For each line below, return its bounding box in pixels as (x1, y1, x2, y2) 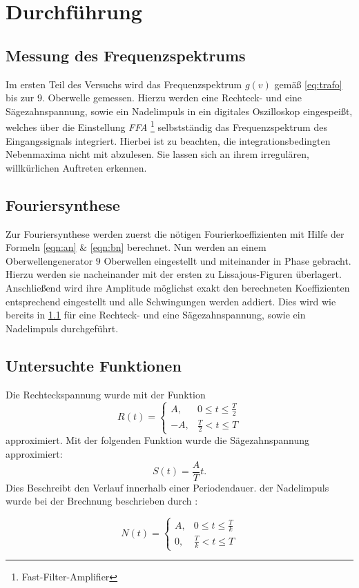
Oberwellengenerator (6, 253, 93, 267)
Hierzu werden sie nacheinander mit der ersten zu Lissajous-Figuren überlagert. (6, 267, 342, 281)
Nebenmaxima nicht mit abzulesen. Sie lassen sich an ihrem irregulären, (6, 147, 309, 161)
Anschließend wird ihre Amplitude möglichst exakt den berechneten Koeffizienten (6, 280, 350, 294)
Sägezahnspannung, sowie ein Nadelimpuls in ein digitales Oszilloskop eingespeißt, (6, 103, 353, 118)
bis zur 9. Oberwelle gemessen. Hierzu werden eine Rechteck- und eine (6, 90, 302, 105)
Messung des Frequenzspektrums (6, 44, 246, 65)
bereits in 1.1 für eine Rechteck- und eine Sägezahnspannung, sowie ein (6, 307, 306, 322)
